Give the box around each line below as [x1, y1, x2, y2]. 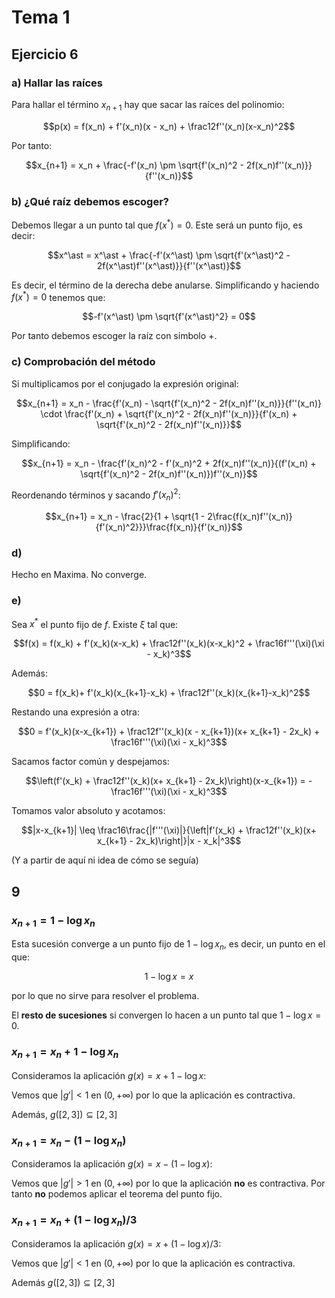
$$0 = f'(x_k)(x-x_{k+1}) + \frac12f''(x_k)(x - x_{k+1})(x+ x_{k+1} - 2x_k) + [17, 726, 321, 738]
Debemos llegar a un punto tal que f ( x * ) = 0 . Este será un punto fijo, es [11, 217, 303, 231]
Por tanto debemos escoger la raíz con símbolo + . [11, 330, 218, 342]
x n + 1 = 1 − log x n [11, 913, 96, 929]
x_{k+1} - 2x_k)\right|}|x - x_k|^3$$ [96, 835, 242, 847]
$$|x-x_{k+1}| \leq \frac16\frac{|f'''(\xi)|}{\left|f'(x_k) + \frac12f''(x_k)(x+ [21, 824, 317, 836]
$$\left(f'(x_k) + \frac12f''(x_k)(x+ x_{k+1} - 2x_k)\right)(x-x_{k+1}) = [25, 775, 306, 787]
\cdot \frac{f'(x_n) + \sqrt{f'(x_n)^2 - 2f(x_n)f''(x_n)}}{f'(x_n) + [40, 407, 298, 420]
